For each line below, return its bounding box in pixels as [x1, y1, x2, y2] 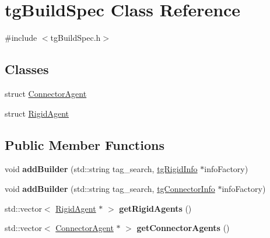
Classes [5, 60, 49, 78]
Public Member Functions [5, 135, 164, 153]
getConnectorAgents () [136, 222, 230, 234]
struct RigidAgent [5, 107, 69, 119]
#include [5, 32, 37, 44]
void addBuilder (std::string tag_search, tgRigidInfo [5, 163, 198, 175]
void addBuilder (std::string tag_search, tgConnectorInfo [5, 182, 215, 194]
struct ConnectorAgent [5, 87, 87, 99]
